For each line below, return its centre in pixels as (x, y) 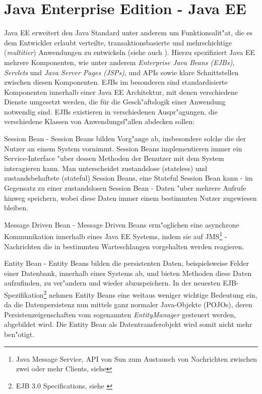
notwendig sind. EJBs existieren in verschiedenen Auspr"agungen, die (111, 111)
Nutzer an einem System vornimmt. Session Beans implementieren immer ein (123, 148)
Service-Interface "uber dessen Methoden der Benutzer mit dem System (114, 158)
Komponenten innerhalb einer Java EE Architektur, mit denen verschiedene (121, 92)
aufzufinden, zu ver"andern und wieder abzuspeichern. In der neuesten (112, 283)
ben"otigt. (19, 334)
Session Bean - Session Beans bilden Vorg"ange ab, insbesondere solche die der (125, 138)
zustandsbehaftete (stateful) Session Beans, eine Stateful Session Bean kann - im (128, 178)
